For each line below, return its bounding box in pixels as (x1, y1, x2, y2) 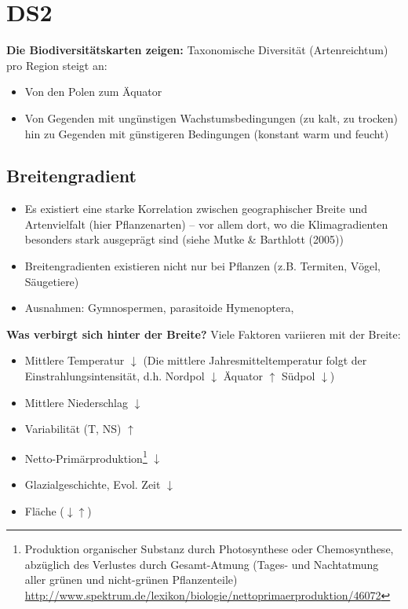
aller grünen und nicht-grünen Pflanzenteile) (24, 571, 238, 588)
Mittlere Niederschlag (24, 394, 129, 410)
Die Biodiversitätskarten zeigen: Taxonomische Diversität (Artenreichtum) (6, 42, 388, 58)
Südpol (282, 368, 315, 384)
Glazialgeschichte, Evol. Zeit (24, 476, 161, 493)
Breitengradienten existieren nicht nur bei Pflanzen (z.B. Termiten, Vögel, (24, 258, 381, 274)
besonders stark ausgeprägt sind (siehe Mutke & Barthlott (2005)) (24, 231, 344, 248)
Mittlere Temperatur (24, 352, 125, 369)
